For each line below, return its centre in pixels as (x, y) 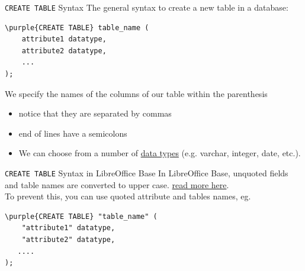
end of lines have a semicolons (73, 133)
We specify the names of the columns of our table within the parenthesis (136, 93)
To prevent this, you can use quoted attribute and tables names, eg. (128, 196)
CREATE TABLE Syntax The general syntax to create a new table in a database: (147, 7)
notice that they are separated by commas (95, 113)
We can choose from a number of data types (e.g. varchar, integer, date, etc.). (160, 153)
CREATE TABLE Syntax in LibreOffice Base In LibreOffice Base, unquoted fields (147, 173)
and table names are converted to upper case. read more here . (117, 184)
